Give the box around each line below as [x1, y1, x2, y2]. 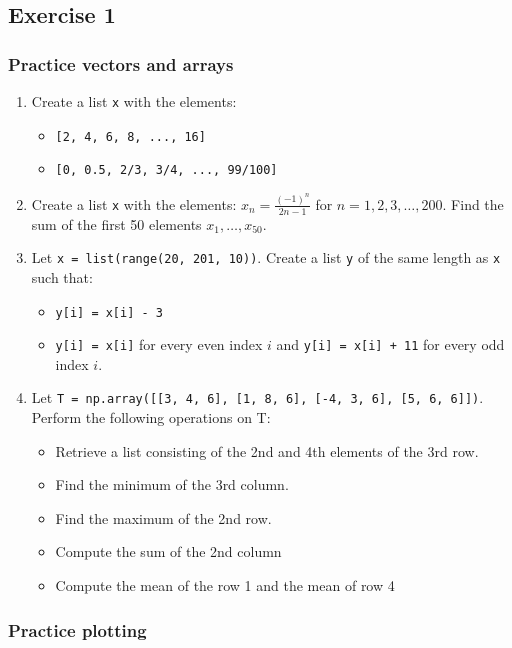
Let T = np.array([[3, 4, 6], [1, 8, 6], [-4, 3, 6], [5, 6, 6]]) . [31, 387, 484, 408]
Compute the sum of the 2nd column [55, 541, 282, 562]
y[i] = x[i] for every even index [55, 334, 263, 355]
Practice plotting [8, 617, 147, 642]
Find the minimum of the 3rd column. [55, 474, 289, 495]
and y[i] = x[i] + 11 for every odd [276, 334, 505, 355]
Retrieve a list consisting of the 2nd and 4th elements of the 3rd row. [55, 440, 479, 461]
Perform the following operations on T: [31, 407, 271, 428]
